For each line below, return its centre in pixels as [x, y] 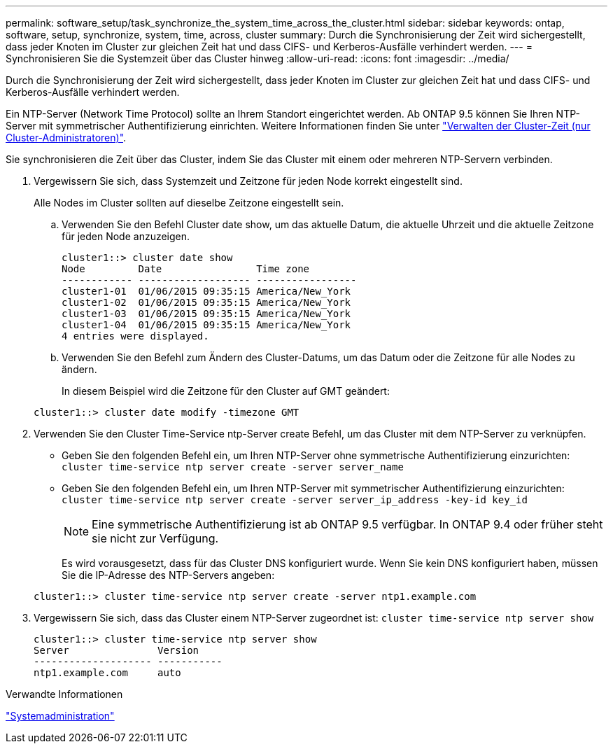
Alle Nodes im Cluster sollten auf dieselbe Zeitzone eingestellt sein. [189, 203]
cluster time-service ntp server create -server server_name [233, 467]
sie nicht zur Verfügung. [155, 538]
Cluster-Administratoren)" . [66, 138]
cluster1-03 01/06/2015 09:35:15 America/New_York [206, 314]
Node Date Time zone [186, 269]
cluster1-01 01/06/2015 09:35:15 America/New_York [206, 291]
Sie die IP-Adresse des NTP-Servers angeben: [168, 575]
